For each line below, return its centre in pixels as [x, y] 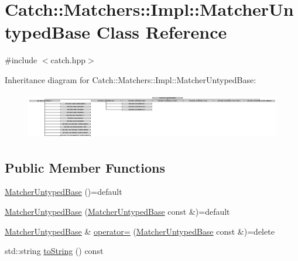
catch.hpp [68, 60]
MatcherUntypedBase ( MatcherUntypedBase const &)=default [117, 212]
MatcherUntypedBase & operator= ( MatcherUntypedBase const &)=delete [140, 231]
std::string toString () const [54, 251]
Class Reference [162, 32]
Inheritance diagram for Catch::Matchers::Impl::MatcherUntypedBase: [131, 79]
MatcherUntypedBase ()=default [64, 192]
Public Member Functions [85, 167]
